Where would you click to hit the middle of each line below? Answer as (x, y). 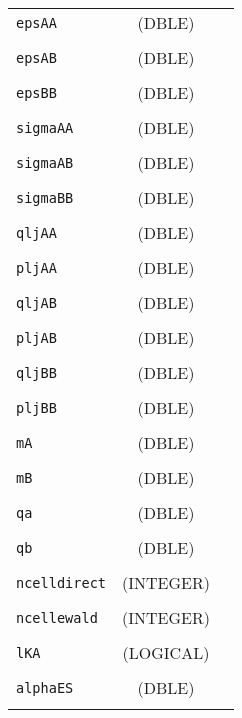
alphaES (45, 687)
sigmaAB (45, 162)
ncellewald (57, 617)
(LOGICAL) (166, 652)
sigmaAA (45, 127)
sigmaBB (45, 197)
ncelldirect (61, 582)
